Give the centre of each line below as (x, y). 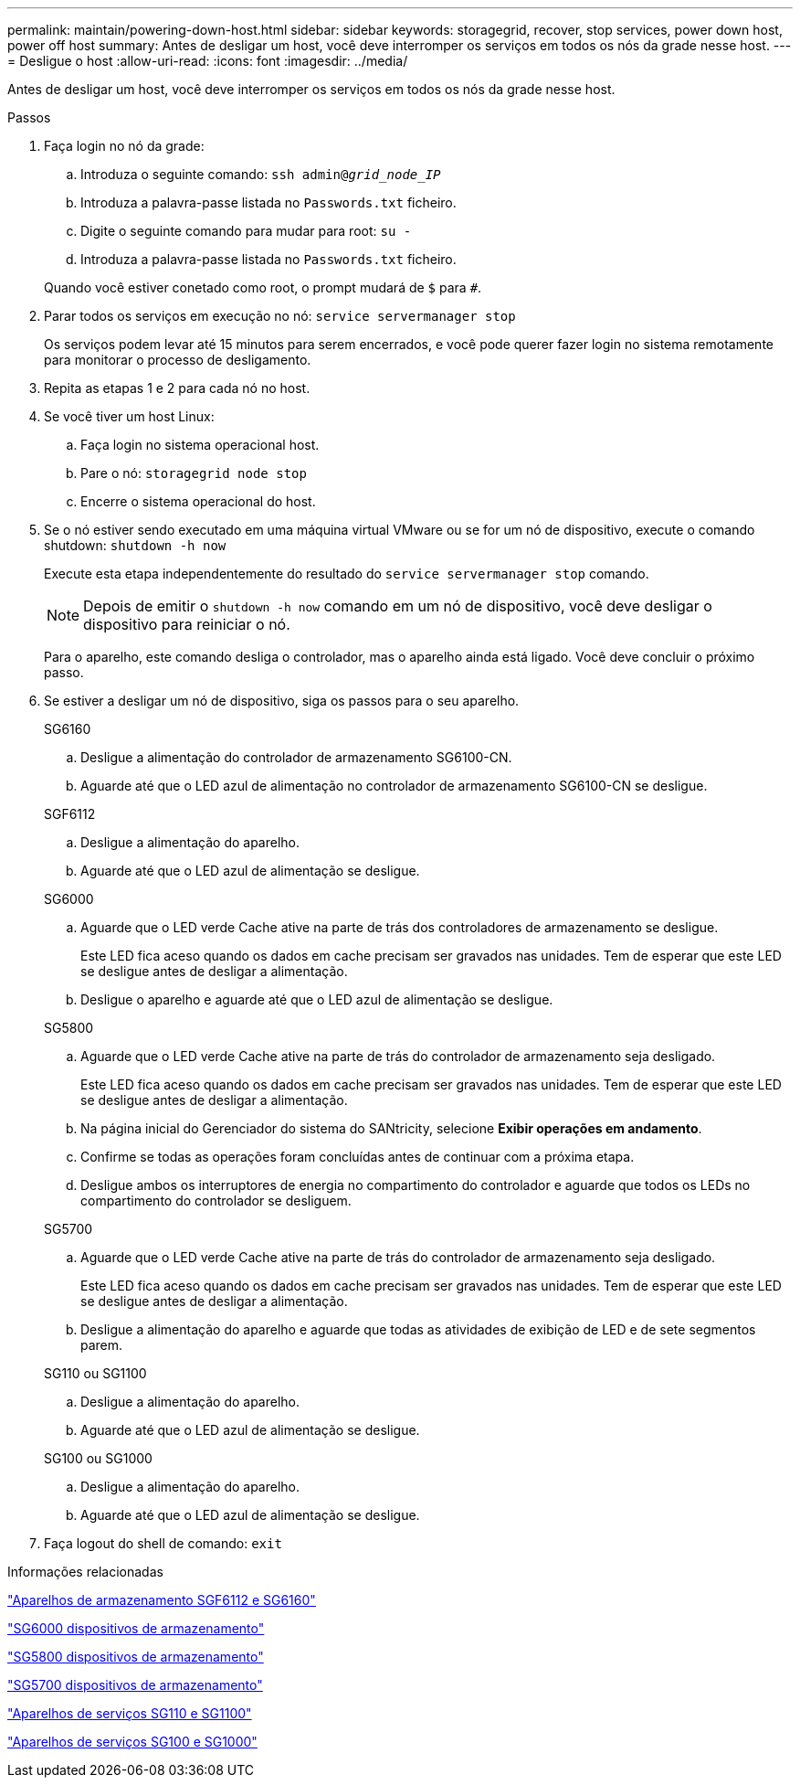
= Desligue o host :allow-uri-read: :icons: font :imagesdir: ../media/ (208, 61)
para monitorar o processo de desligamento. (178, 360)
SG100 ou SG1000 (98, 1458)
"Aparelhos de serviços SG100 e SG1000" (132, 1742)
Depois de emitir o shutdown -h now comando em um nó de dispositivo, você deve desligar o (398, 606)
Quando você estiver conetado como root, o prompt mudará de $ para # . (263, 287)
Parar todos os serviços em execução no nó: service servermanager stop (280, 316)
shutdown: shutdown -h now (135, 545)
